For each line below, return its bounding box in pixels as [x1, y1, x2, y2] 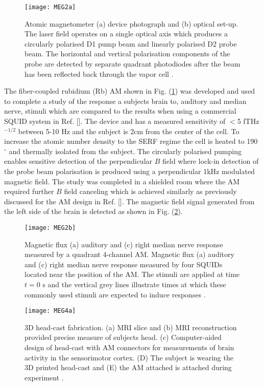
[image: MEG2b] [25, 224, 76, 231]
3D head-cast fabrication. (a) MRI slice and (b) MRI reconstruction [25, 321, 237, 332]
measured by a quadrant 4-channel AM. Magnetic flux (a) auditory [25, 249, 234, 260]
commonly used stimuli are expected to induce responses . [25, 289, 206, 299]
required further [4, 186, 54, 197]
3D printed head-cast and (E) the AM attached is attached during [25, 362, 232, 373]
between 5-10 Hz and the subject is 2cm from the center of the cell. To [18, 125, 240, 136]
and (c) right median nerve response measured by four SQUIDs [25, 259, 223, 269]
